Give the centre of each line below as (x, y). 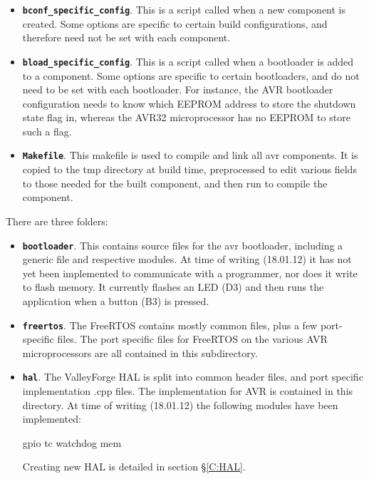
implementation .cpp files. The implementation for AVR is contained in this (188, 391)
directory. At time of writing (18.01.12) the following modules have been (180, 405)
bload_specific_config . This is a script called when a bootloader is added (188, 61)
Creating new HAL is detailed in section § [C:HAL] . (134, 467)
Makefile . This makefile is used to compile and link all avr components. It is (190, 155)
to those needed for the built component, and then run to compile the (175, 183)
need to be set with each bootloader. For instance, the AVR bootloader (178, 89)
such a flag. (47, 131)
